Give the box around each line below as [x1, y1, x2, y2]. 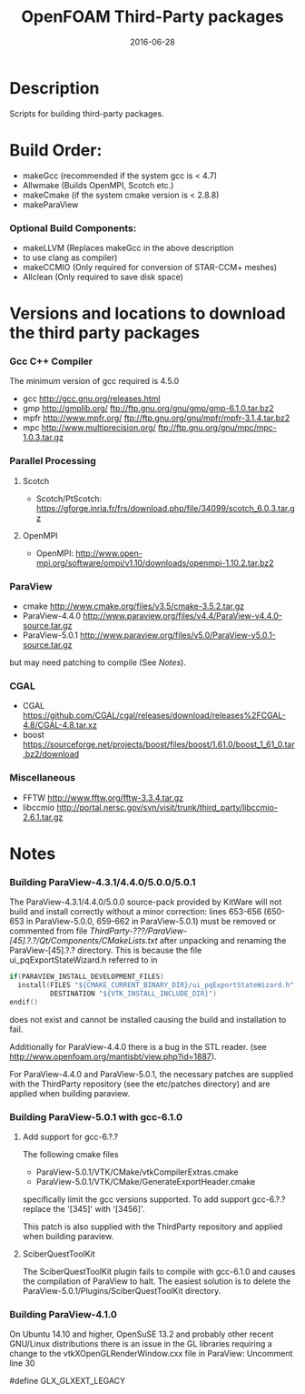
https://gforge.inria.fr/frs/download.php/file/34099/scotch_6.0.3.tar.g [35, 502, 295, 513]
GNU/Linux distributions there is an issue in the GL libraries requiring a [9, 1338, 272, 1349]
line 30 [9, 1358, 35, 1369]
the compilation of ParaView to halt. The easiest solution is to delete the [22, 1276, 291, 1287]
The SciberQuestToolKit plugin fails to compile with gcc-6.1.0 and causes [22, 1266, 296, 1277]
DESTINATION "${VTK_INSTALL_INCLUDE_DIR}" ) [49, 989, 218, 998]
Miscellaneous [9, 772, 75, 784]
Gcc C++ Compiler [9, 355, 93, 368]
